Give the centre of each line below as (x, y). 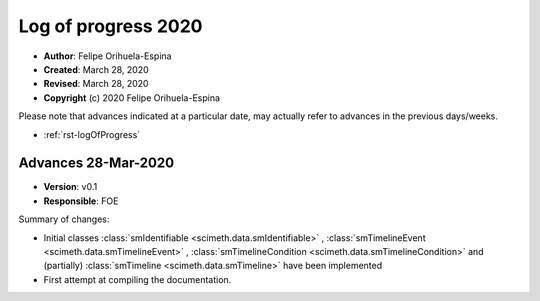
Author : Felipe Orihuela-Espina (107, 56)
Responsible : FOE (81, 201)
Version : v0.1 (70, 187)
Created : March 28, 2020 (96, 69)
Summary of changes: (64, 219)
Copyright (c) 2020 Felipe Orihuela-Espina (131, 97)
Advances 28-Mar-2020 (96, 163)
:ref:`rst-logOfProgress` (92, 134)
